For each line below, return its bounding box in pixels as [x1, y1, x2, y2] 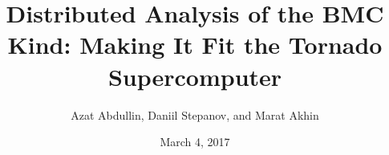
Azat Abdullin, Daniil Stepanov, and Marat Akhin [71, 106, 319, 123]
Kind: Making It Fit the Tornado [7, 28, 383, 61]
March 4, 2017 [160, 133, 230, 150]
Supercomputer [107, 59, 282, 92]
